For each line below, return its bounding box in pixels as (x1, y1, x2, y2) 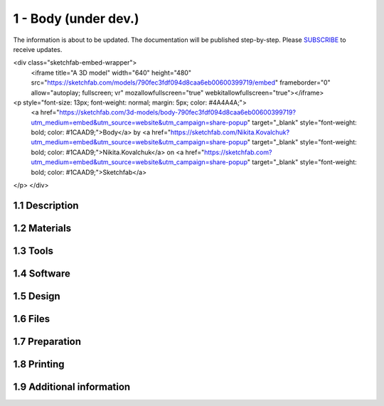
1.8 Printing (13, 358, 65, 370)
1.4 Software (13, 267, 71, 279)
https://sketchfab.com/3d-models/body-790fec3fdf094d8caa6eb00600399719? (59, 108, 297, 117)
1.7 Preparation (13, 335, 82, 348)
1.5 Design (13, 290, 60, 302)
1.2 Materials (13, 222, 71, 234)
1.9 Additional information (13, 380, 131, 392)
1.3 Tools (13, 245, 53, 257)
